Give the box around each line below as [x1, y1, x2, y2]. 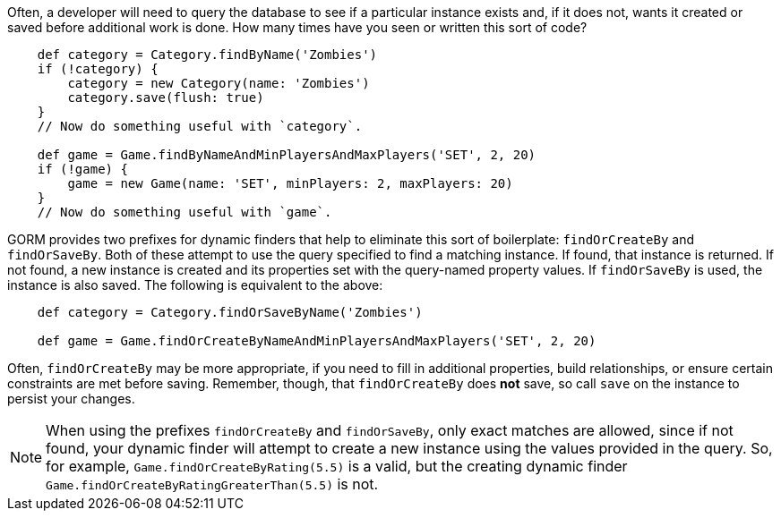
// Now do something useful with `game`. [37, 205, 332, 219]
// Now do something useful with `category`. [37, 119, 363, 133]
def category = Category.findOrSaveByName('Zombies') [37, 305, 423, 319]
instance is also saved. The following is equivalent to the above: [7, 277, 383, 293]
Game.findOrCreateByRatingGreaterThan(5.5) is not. [46, 475, 379, 493]
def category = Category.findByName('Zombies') [37, 47, 378, 62]
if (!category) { [37, 62, 159, 76]
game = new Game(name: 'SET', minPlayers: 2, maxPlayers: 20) [67, 176, 513, 191]
